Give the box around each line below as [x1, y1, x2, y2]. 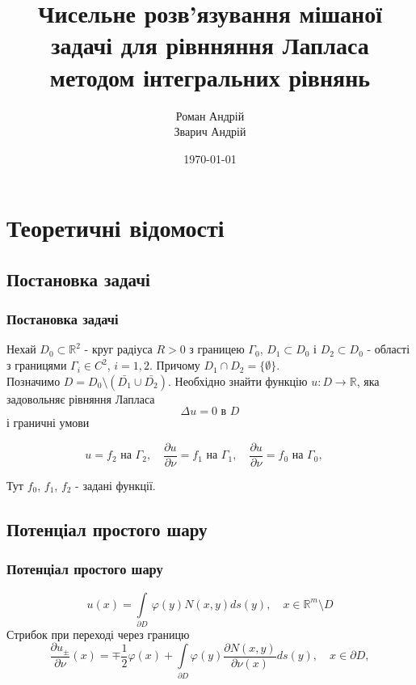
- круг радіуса [84, 340, 153, 357]
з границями [6, 357, 67, 374]
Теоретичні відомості [6, 211, 225, 244]
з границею [189, 340, 245, 357]
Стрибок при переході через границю [6, 625, 190, 642]
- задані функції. [75, 476, 156, 493]
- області [367, 340, 410, 357]
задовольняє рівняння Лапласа [6, 390, 155, 407]
